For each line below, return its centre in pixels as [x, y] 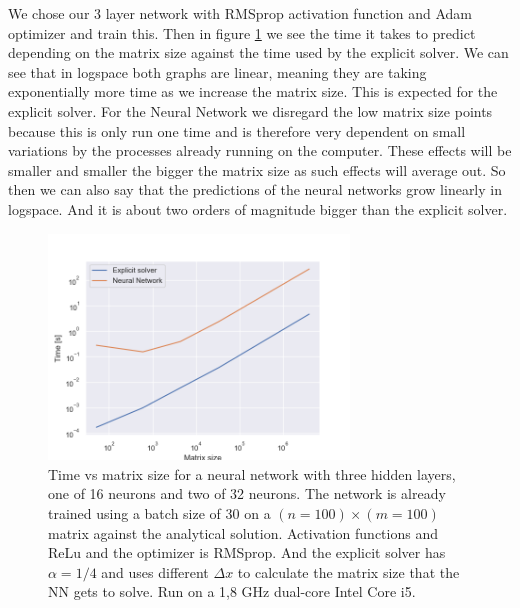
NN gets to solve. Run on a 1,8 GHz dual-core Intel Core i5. [232, 591]
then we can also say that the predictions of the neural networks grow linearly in [255, 189]
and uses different [155, 571]
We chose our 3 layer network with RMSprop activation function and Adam [240, 13]
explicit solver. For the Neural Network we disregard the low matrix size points [250, 110]
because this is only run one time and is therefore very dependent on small [237, 130]
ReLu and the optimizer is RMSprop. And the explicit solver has [247, 552]
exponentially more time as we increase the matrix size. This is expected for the [253, 91]
